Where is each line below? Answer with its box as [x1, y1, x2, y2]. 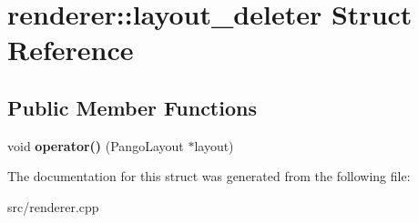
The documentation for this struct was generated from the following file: [7, 167, 411, 186]
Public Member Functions [7, 93, 257, 121]
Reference [7, 31, 134, 68]
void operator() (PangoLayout [7, 136, 184, 155]
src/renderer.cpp [7, 197, 99, 216]
